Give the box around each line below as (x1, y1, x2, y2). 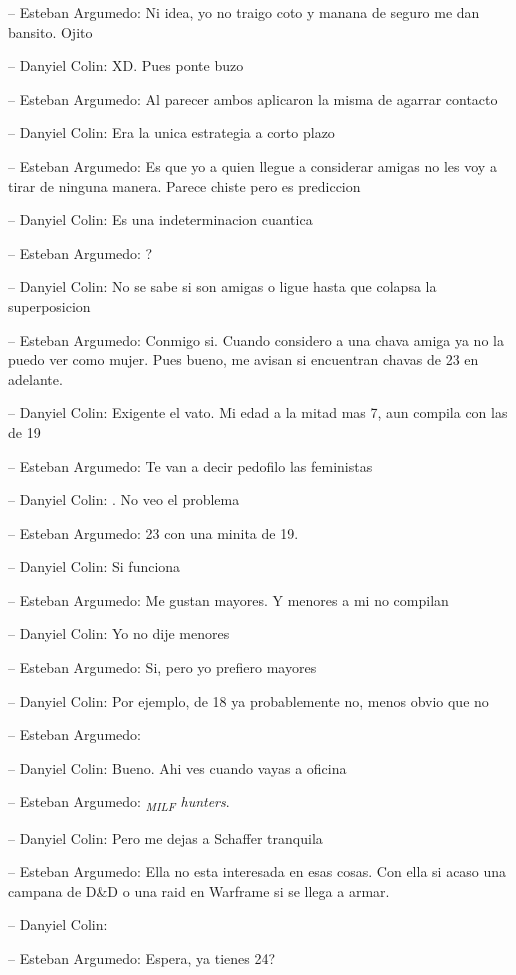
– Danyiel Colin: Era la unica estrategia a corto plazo (8, 122, 335, 143)
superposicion (8, 295, 91, 316)
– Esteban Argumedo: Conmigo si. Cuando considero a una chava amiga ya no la (8, 329, 504, 350)
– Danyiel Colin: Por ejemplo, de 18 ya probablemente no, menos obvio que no (8, 690, 489, 711)
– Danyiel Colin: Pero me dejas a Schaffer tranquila (8, 827, 323, 848)
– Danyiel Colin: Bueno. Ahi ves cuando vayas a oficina (8, 757, 347, 778)
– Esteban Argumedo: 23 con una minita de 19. (8, 522, 299, 543)
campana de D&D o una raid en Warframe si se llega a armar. (8, 880, 390, 901)
